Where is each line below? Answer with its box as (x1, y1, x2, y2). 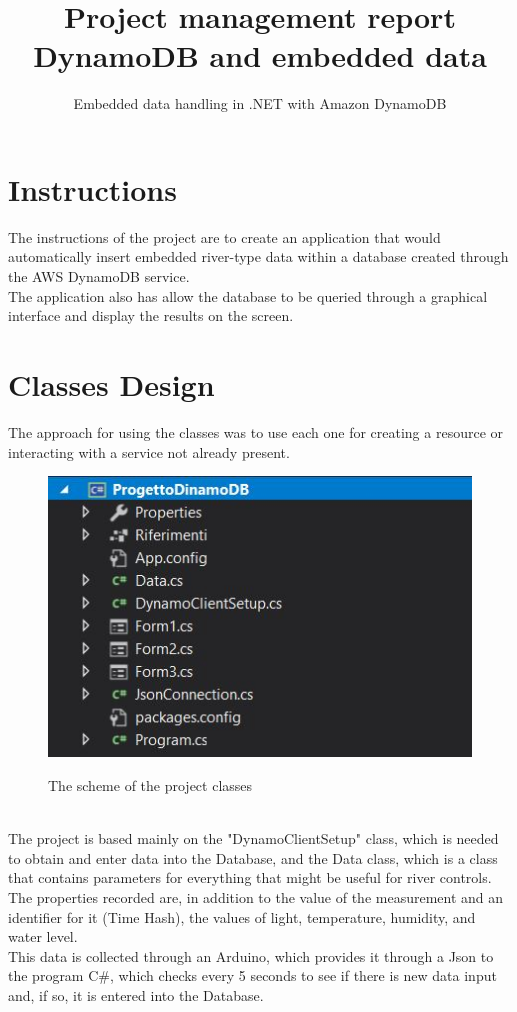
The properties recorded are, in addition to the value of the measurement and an (8, 887, 504, 908)
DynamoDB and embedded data (33, 35, 487, 76)
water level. (8, 926, 78, 947)
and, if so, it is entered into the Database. (8, 985, 264, 1005)
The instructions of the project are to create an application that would (8, 226, 441, 247)
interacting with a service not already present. (8, 441, 290, 462)
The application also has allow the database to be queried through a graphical (8, 285, 488, 306)
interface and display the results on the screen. (8, 305, 294, 326)
